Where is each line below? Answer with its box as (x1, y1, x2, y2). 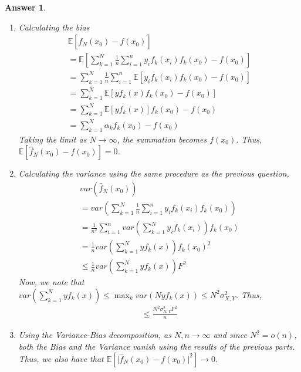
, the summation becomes (117, 133, 207, 145)
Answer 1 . (5, 1, 46, 13)
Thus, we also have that (18, 352, 104, 364)
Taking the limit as (18, 133, 87, 145)
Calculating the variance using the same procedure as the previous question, (18, 167, 289, 180)
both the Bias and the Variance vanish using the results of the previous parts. (18, 340, 295, 353)
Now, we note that (18, 276, 84, 288)
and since (213, 329, 247, 341)
